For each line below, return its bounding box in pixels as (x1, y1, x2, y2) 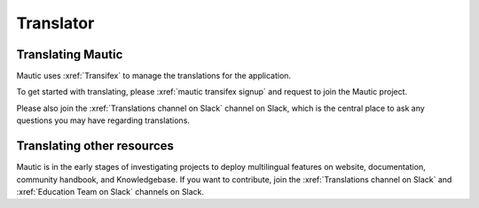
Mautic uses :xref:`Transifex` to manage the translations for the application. (16, 71, 292, 81)
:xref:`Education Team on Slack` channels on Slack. (16, 186, 204, 196)
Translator (16, 13, 95, 33)
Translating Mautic (16, 47, 123, 62)
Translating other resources (16, 138, 175, 154)
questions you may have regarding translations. (16, 115, 191, 126)
